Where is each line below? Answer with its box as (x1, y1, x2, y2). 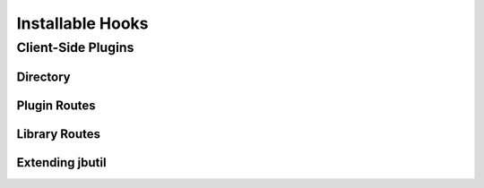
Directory (16, 69, 71, 84)
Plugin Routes (16, 98, 96, 113)
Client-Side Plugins (16, 39, 134, 56)
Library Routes (16, 126, 100, 141)
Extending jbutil (16, 155, 107, 170)
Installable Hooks (16, 13, 149, 33)
